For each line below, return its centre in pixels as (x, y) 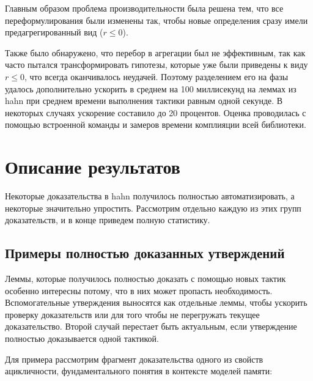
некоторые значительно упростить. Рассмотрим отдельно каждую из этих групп (153, 208)
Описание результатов (93, 167)
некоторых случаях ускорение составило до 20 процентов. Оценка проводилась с (156, 112)
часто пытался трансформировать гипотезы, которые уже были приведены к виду (156, 65)
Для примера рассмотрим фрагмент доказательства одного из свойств (134, 359)
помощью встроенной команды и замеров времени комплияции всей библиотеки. (156, 124)
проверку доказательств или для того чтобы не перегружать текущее (132, 314)
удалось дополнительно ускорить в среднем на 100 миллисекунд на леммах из (151, 88)
